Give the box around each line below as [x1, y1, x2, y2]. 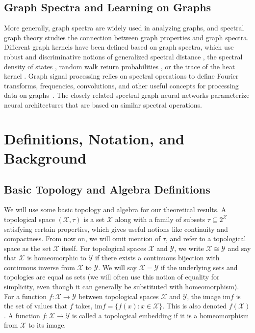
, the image [187, 291, 221, 301]
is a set [83, 214, 105, 224]
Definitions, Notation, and [4, 128, 184, 148]
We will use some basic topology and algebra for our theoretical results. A [4, 204, 227, 215]
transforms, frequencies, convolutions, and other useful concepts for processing [4, 80, 239, 90]
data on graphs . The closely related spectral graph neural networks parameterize [4, 90, 250, 100]
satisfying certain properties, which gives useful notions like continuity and [4, 223, 228, 234]
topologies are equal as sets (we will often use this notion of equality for [4, 272, 220, 282]
